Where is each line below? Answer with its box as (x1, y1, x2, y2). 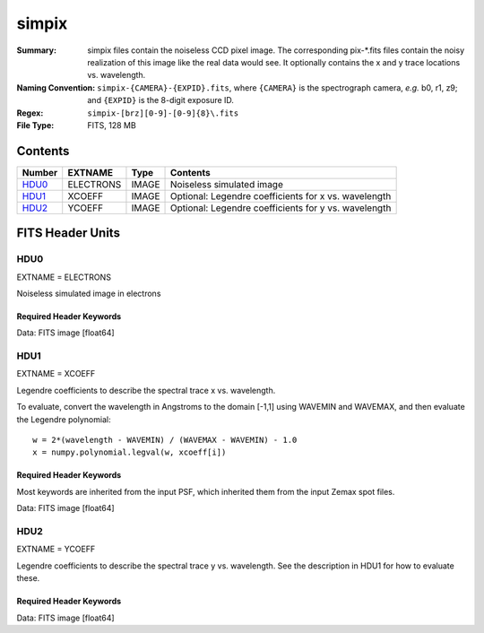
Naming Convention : (16, 82, 96, 93)
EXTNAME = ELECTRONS (16, 272, 112, 282)
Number (22, 166, 58, 178)
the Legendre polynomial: (16, 413, 111, 425)
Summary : (16, 45, 57, 56)
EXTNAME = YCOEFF (16, 543, 96, 555)
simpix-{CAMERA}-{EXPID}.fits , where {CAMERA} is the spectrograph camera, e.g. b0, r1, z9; (97, 82, 458, 93)
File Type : (16, 119, 55, 130)
